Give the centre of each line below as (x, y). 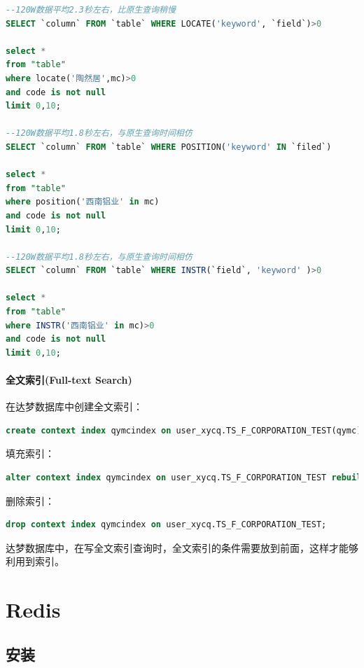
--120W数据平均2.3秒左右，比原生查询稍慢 (91, 10)
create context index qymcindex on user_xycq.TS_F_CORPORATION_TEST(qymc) (184, 430)
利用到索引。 (35, 561)
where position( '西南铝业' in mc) (83, 202)
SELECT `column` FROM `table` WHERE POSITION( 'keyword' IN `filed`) (169, 147)
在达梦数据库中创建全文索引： (74, 406)
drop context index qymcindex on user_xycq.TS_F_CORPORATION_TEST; (166, 525)
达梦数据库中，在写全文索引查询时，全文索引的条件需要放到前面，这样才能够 (182, 547)
